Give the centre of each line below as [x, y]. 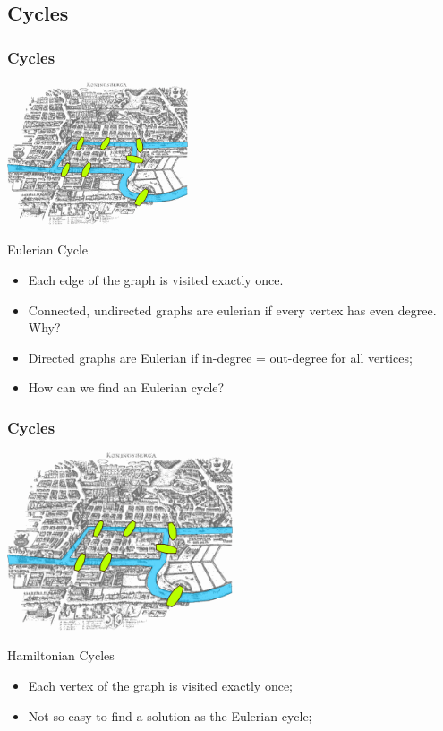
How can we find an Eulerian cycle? [126, 387]
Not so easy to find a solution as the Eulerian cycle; [170, 715]
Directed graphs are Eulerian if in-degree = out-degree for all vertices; [220, 357]
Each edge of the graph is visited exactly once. [156, 280]
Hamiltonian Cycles [61, 655]
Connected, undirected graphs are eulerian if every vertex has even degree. [232, 310]
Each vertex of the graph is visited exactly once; [160, 686]
